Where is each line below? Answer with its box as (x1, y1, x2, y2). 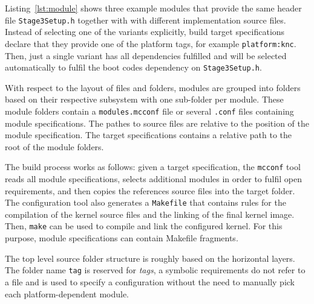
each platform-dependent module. (5, 287, 129, 300)
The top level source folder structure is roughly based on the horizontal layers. (5, 252, 295, 264)
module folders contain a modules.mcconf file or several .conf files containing (5, 104, 294, 117)
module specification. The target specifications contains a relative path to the (5, 128, 292, 141)
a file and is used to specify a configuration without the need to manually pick (5, 275, 295, 288)
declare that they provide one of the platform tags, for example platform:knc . (5, 37, 296, 49)
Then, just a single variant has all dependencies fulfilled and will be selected (5, 49, 287, 62)
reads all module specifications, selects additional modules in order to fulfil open (5, 173, 302, 185)
